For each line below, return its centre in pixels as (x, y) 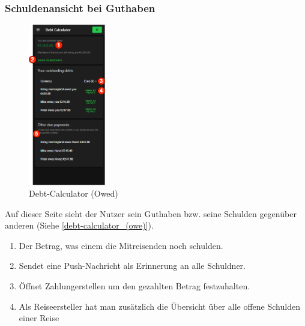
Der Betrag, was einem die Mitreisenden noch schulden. (121, 245)
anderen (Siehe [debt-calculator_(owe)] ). (79, 225)
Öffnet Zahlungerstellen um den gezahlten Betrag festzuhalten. (134, 286)
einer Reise (39, 318)
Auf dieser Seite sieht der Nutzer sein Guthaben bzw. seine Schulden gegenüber (151, 213)
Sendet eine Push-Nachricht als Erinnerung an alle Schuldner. (132, 266)
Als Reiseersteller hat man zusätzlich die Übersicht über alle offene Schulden (159, 306)
